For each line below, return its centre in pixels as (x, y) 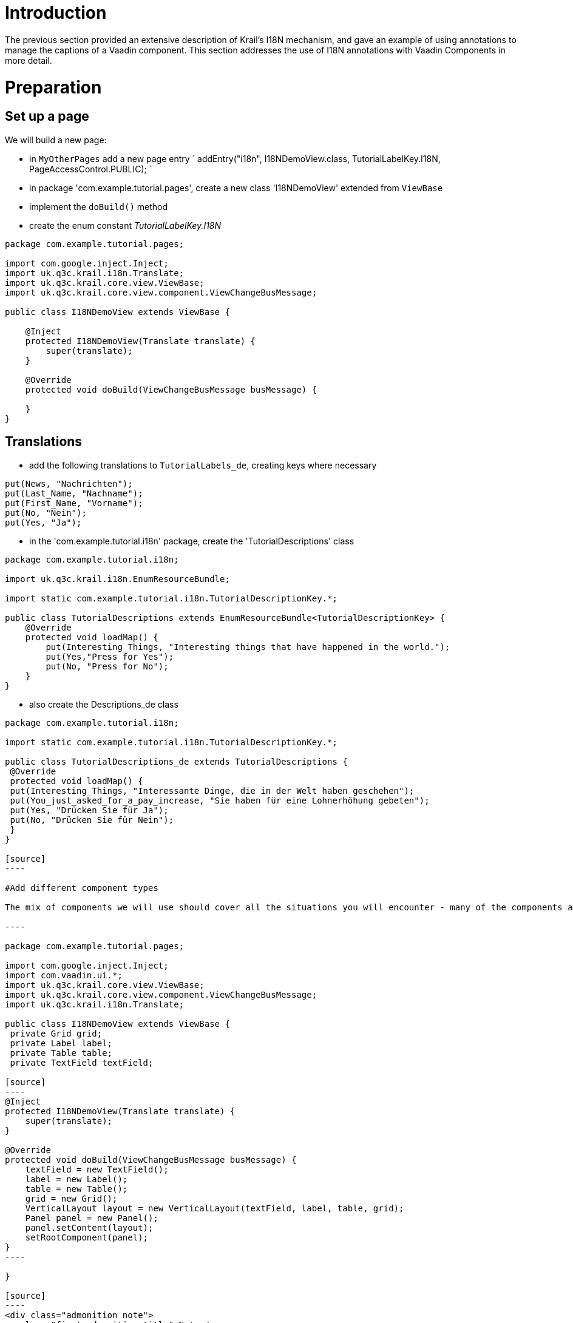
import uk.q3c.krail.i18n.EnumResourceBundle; (117, 579)
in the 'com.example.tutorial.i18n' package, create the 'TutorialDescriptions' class (192, 541)
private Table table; (61, 1053)
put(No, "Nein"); (46, 513)
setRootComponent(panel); (87, 1237)
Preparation (53, 87)
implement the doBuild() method (99, 206)
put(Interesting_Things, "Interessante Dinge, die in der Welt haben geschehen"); (212, 790)
